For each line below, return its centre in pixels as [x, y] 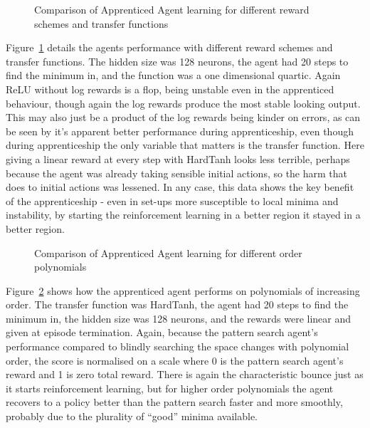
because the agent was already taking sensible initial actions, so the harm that [177, 173]
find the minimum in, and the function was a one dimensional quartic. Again [173, 75]
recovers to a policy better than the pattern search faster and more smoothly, [174, 402]
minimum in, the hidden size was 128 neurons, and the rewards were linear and [179, 318]
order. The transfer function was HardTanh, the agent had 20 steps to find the [177, 304]
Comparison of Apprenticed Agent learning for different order [168, 252]
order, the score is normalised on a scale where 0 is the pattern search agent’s [175, 360]
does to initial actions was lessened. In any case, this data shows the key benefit [180, 187]
